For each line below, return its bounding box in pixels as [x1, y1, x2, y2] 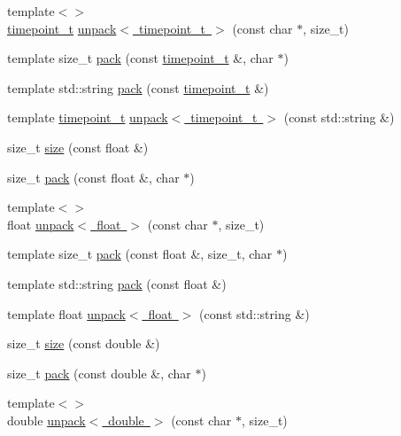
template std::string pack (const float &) [7, 274, 227, 292]
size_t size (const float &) [7, 137, 149, 156]
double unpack [7, 410, 86, 429]
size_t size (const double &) [7, 334, 160, 353]
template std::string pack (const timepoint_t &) [7, 78, 269, 97]
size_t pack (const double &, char [7, 363, 191, 382]
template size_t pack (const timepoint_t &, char [7, 49, 274, 67]
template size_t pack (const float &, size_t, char [7, 245, 273, 263]
